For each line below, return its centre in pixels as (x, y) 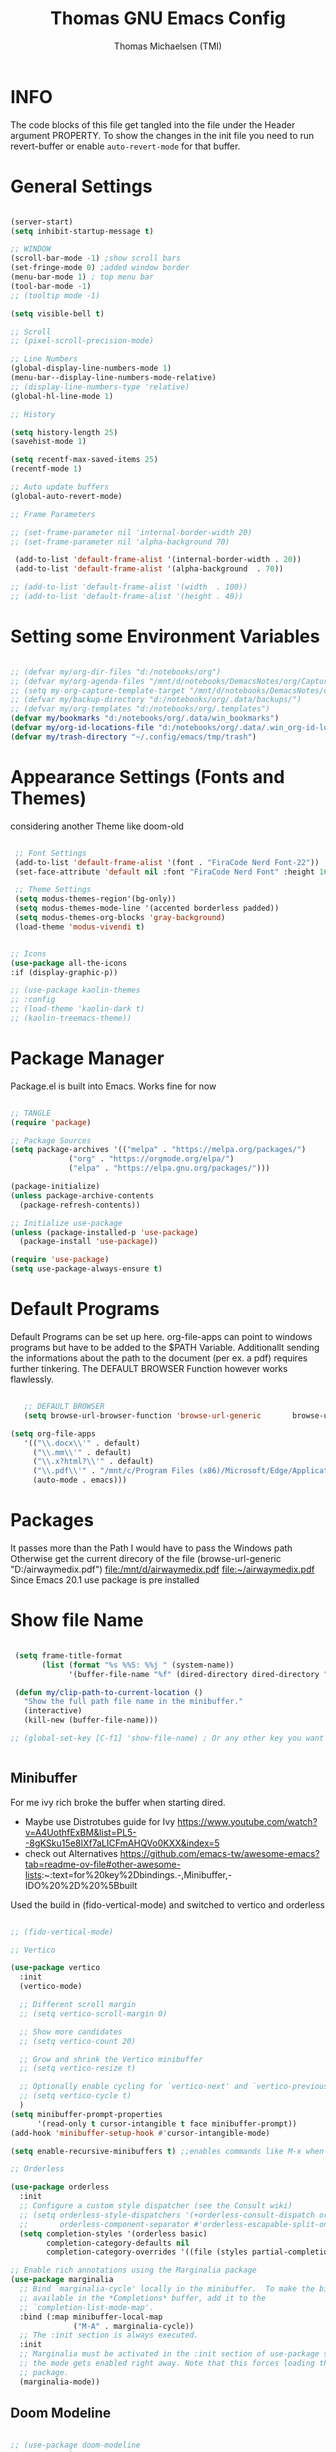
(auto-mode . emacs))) (80, 1480)
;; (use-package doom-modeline (75, 2445)
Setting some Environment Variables (165, 636)
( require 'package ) (51, 1122)
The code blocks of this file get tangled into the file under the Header (153, 124)
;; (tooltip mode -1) (55, 295)
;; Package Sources (51, 1140)
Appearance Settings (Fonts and (147, 777)
